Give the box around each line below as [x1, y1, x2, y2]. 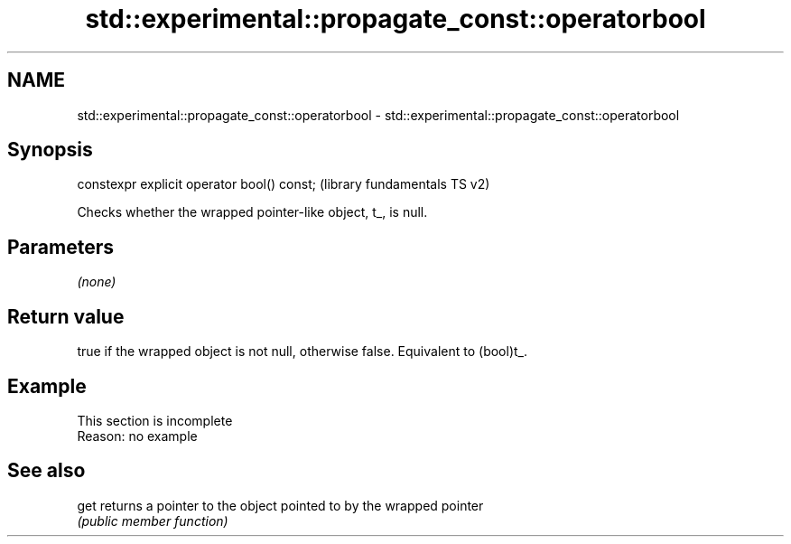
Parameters [7, 235, 114, 258]
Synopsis [7, 138, 93, 162]
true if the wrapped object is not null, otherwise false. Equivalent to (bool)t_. [77, 343, 528, 360]
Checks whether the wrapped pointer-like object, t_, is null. [77, 204, 428, 220]
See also [7, 459, 86, 483]
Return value [7, 305, 125, 328]
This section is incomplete [77, 412, 233, 428]
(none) [77, 274, 116, 290]
